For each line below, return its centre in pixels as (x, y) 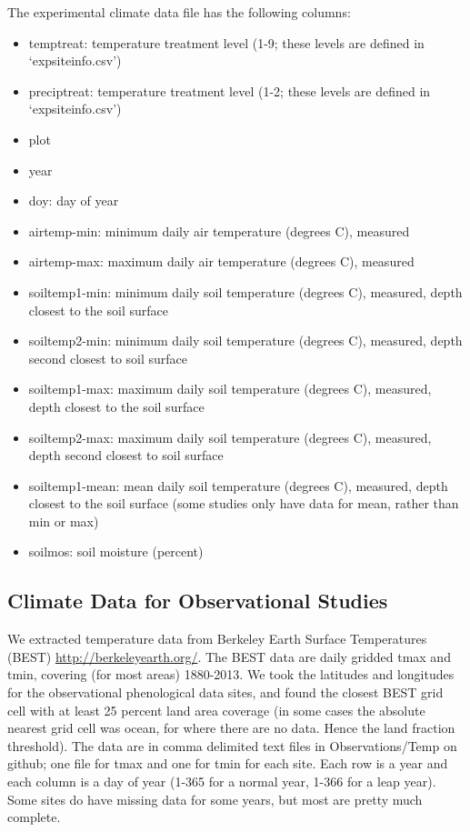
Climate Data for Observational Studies (198, 601)
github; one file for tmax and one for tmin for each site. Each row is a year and (228, 763)
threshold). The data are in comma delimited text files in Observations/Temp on (232, 745)
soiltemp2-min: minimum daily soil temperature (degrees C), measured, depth (245, 341)
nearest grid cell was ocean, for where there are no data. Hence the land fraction (231, 728)
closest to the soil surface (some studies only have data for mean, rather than (244, 503)
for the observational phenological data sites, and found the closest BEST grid (225, 692)
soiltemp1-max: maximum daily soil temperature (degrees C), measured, (230, 389)
